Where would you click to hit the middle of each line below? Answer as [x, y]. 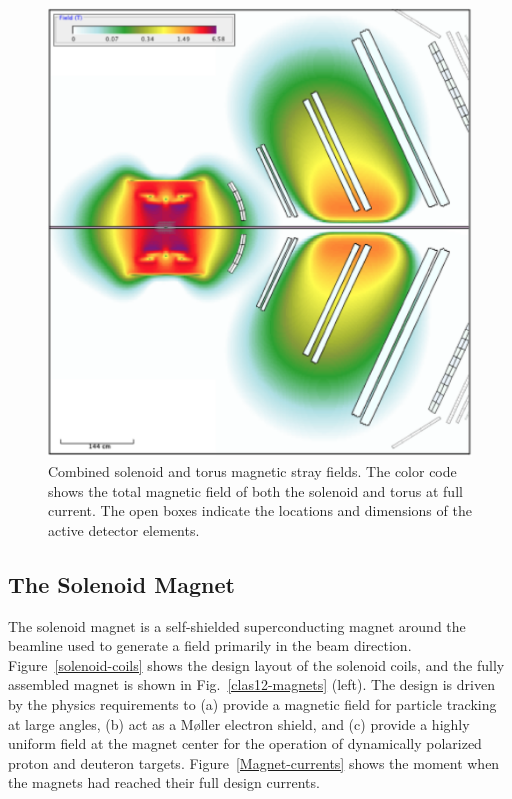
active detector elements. [124, 529]
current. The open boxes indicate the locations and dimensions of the [260, 510]
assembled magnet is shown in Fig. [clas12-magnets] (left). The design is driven [251, 684]
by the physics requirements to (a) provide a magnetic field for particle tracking [252, 704]
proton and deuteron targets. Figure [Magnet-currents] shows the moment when [254, 762]
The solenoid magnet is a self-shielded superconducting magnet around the [237, 625]
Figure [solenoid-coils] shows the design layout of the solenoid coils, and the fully [256, 664]
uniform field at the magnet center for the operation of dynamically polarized [245, 743]
